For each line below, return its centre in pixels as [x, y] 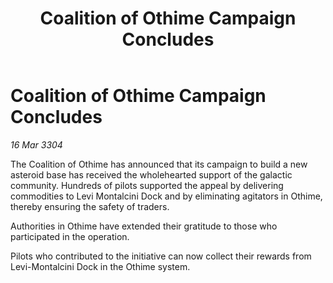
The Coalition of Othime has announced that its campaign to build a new [159, 164]
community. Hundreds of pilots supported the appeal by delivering [147, 185]
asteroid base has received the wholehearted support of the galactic [151, 174]
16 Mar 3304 [36, 144]
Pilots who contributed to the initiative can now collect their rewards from [161, 256]
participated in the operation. [70, 236]
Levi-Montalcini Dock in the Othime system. [100, 266]
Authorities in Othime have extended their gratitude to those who [144, 226]
